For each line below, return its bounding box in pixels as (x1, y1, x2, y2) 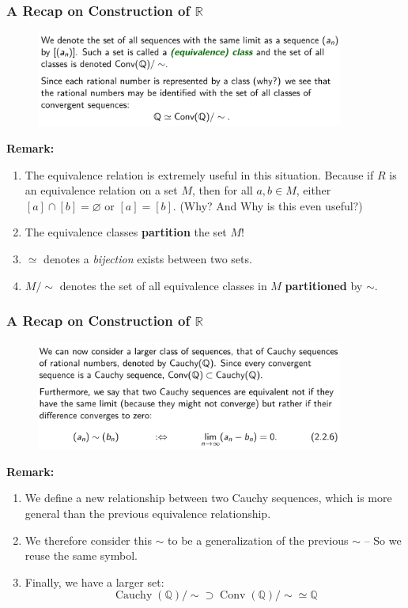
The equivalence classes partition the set (25, 224, 227, 240)
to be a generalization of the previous (168, 531, 349, 548)
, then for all (192, 182, 253, 198)
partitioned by (285, 277, 363, 293)
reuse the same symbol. (25, 547, 138, 564)
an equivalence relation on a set (25, 182, 178, 198)
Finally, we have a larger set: (25, 573, 164, 590)
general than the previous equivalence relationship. (25, 504, 271, 521)
